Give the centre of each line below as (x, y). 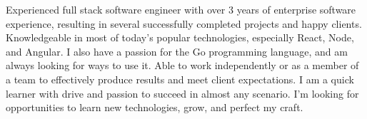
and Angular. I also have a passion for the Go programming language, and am (177, 51)
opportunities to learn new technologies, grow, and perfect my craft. (155, 107)
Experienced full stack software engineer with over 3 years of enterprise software (181, 9)
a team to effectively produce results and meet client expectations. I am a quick (180, 79)
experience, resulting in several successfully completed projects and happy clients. (184, 23)
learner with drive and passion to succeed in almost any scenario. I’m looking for (182, 93)
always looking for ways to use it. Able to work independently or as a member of (182, 65)
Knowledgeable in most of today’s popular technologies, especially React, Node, (180, 37)
